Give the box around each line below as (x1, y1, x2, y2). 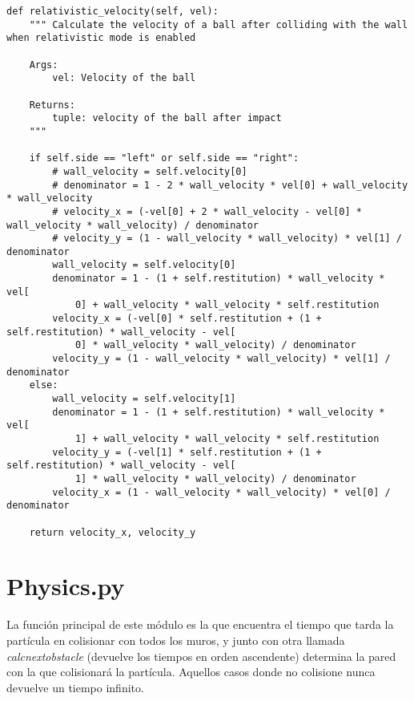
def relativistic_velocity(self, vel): (6, 6, 219, 17)
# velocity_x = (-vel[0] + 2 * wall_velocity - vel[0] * (52, 205, 362, 217)
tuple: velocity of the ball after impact (52, 112, 282, 124)
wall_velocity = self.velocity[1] (52, 393, 236, 405)
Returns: (29, 99, 75, 111)
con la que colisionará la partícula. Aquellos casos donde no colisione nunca (6, 663, 376, 680)
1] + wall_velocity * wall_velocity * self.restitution (74, 433, 380, 444)
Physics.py (6, 569, 125, 602)
